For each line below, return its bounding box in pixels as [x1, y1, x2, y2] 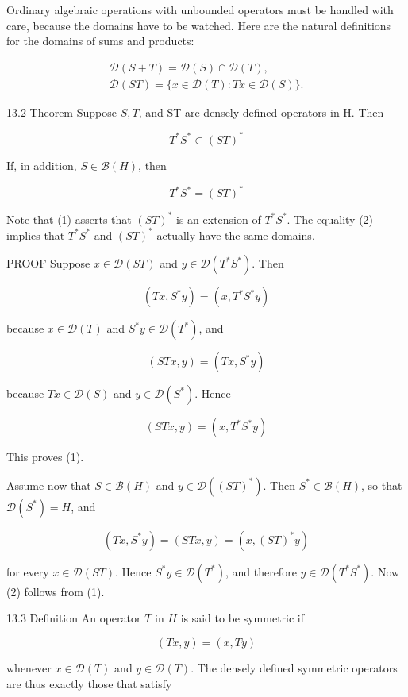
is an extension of [176, 210, 261, 227]
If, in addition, [6, 156, 77, 173]
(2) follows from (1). [6, 583, 105, 599]
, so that [361, 476, 402, 493]
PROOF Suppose [6, 255, 90, 271]
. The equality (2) [287, 210, 374, 227]
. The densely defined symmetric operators [191, 660, 398, 676]
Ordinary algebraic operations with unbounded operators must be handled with [6, 2, 394, 17]
